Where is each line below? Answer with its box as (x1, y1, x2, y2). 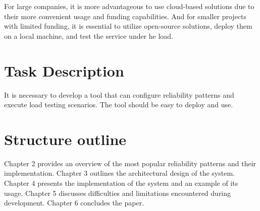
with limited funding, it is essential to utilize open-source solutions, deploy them (4, 21, 252, 31)
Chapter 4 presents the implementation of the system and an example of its (4, 178, 238, 188)
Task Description (4, 60, 124, 81)
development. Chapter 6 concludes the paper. (4, 197, 144, 208)
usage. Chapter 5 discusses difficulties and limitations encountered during (4, 187, 231, 198)
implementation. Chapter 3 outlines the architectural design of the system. (4, 168, 235, 178)
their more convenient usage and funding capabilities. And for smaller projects (4, 11, 247, 21)
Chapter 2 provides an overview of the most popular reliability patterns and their (4, 158, 256, 168)
